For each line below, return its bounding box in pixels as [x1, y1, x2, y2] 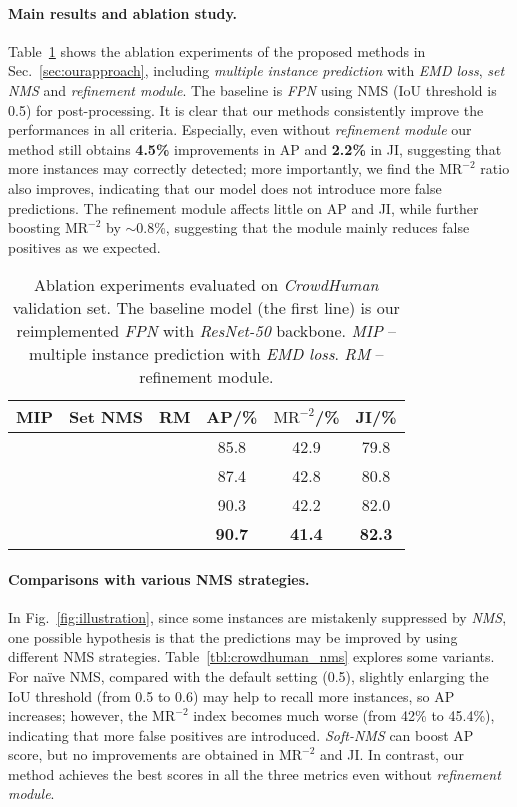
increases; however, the [8, 705, 148, 726]
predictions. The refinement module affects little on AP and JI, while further [8, 197, 479, 218]
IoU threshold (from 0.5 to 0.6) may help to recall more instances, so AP [8, 685, 455, 706]
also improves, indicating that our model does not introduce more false [8, 177, 442, 198]
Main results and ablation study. [8, 2, 237, 23]
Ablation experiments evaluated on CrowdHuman [34, 273, 379, 297]
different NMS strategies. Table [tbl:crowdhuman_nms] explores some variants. [8, 646, 495, 667]
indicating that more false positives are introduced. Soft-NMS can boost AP [8, 724, 474, 745]
